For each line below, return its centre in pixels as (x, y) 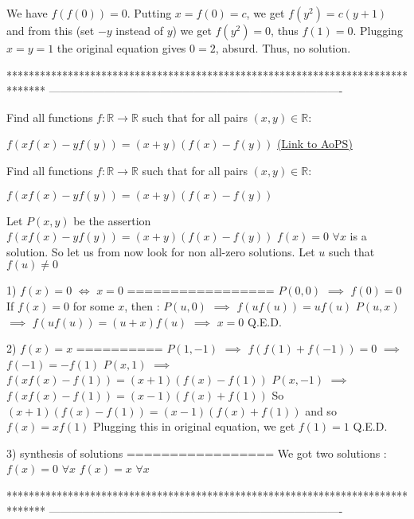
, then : (142, 305)
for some (94, 305)
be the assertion (112, 220)
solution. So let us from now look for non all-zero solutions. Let (161, 251)
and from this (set (51, 30)
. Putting (149, 13)
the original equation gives (121, 48)
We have (27, 13)
